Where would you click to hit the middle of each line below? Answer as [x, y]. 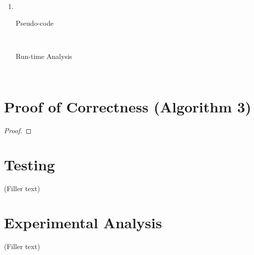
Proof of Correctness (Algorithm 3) [128, 107]
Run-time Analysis [44, 56]
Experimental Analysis [83, 222]
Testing [30, 164]
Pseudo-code [34, 23]
